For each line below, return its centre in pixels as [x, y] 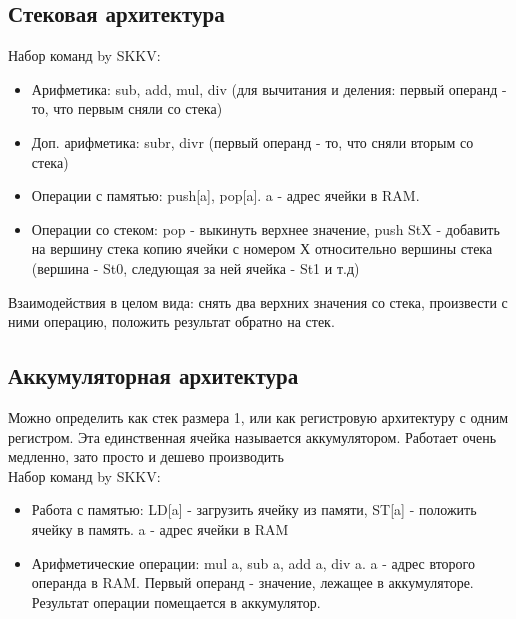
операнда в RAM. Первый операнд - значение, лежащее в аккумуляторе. [252, 582]
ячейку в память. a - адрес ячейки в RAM [160, 528]
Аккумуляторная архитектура [153, 375]
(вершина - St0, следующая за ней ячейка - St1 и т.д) [195, 267]
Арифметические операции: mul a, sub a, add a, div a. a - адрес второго [253, 562]
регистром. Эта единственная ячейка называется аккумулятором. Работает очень [252, 436]
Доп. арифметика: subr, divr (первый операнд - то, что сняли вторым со [252, 141]
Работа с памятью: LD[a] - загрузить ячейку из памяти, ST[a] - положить [254, 509]
